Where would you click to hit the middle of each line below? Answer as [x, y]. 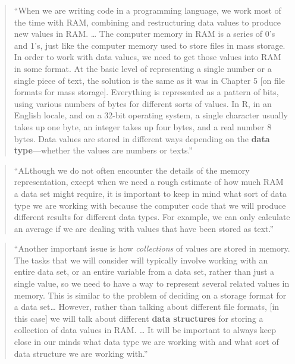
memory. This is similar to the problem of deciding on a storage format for [150, 295]
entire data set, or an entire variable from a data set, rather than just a [144, 272]
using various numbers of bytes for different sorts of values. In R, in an [143, 103]
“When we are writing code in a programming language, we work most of [147, 10]
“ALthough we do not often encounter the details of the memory [132, 170]
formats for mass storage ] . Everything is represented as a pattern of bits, [146, 92]
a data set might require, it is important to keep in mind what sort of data [150, 193]
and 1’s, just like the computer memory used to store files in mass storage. [150, 45]
